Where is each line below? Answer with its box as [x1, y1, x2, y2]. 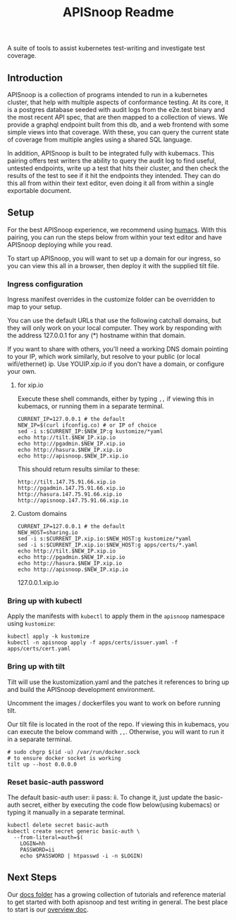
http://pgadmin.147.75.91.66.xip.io [17, 485, 125, 492]
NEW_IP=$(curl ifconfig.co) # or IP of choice [17, 422, 157, 429]
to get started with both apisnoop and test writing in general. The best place [7, 897, 228, 906]
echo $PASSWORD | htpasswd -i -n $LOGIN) [20, 852, 143, 859]
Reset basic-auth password [7, 777, 104, 787]
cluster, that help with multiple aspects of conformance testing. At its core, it [7, 98, 229, 106]
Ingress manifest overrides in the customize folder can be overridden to [7, 295, 216, 303]
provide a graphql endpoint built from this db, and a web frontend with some [7, 120, 229, 129]
